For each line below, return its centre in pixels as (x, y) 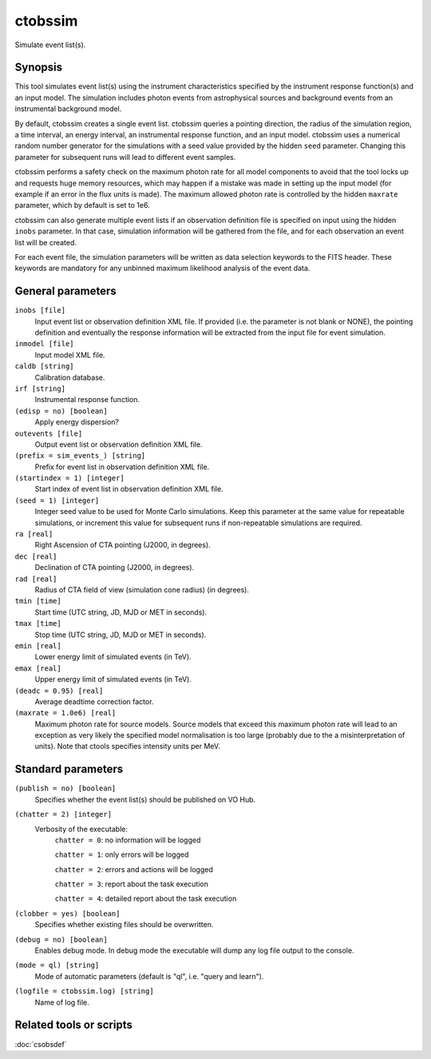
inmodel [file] (45, 344)
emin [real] (38, 646)
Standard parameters (69, 769)
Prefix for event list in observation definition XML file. (122, 467)
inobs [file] (40, 311)
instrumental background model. (68, 109)
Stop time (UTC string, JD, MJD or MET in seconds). (121, 635)
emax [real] (38, 668)
